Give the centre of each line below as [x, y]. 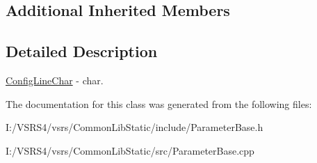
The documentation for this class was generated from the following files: [159, 103]
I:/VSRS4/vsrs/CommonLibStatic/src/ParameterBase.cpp [130, 150]
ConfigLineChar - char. [55, 80]
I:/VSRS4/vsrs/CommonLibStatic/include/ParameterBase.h [135, 127]
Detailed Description [82, 51]
